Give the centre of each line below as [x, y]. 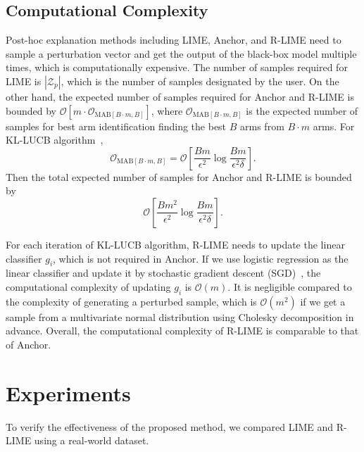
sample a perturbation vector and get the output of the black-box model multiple [181, 53]
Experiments [68, 393]
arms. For [334, 126]
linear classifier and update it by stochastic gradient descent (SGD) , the [163, 273]
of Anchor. [29, 344]
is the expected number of [302, 110]
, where [167, 110]
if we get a [323, 301]
